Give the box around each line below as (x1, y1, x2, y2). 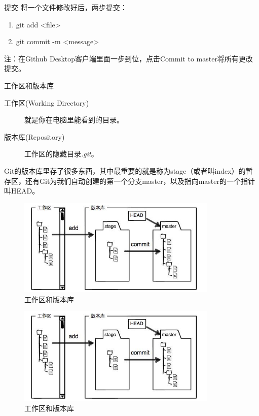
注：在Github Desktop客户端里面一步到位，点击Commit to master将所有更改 (4, 53, 253, 63)
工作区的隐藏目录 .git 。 (24, 148, 98, 159)
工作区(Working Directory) (4, 97, 89, 108)
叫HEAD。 (4, 185, 40, 196)
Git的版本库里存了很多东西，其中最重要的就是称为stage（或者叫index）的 (4, 165, 246, 176)
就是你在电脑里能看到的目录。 (24, 114, 124, 125)
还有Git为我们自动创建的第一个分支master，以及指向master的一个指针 (25, 175, 255, 186)
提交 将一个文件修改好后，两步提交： (4, 2, 127, 12)
